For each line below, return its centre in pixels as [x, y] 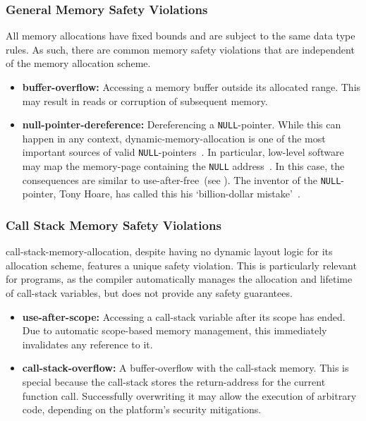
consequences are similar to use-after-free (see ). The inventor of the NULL [182, 179]
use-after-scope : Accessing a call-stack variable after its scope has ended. [184, 316]
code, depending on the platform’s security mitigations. [142, 409]
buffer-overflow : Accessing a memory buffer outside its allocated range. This [191, 87]
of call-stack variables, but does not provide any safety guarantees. [149, 293]
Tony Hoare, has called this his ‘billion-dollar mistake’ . [179, 194]
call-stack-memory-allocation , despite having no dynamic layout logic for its [169, 251]
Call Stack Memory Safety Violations [114, 225]
